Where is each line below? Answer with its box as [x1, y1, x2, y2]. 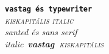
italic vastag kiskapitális [5, 37, 104, 50]
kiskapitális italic [5, 13, 74, 26]
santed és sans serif [5, 25, 77, 38]
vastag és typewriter [5, 5, 93, 13]
